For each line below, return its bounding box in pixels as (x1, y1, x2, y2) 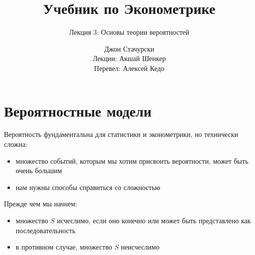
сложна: (4, 139, 28, 149)
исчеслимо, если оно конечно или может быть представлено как (57, 215, 251, 225)
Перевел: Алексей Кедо (94, 63, 165, 73)
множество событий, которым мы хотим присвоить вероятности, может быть (15, 155, 249, 166)
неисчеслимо (121, 242, 160, 252)
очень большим (15, 165, 62, 176)
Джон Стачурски (104, 43, 155, 54)
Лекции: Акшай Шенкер (92, 53, 166, 64)
